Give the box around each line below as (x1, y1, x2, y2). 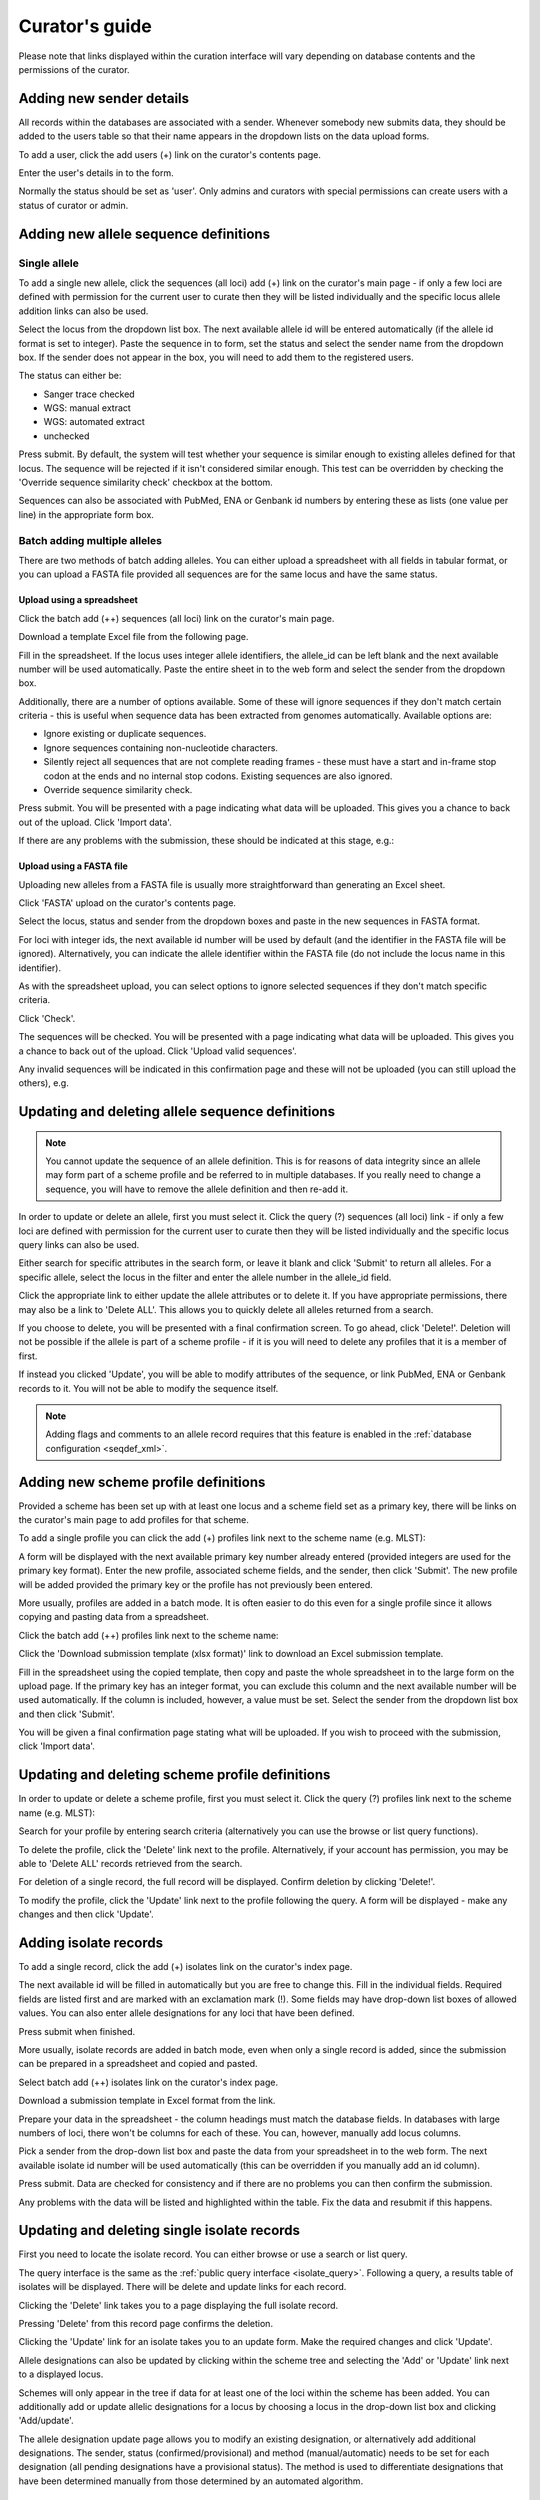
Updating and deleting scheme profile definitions (18, 1766, 331, 1784)
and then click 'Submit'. (18, 1708, 115, 1720)
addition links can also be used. (18, 305, 149, 317)
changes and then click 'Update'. (18, 1908, 154, 1920)
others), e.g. (18, 1077, 69, 1089)
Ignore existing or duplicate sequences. (43, 728, 207, 740)
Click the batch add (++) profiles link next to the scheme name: (18, 1629, 279, 1641)
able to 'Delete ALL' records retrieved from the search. (18, 1857, 243, 1869)
